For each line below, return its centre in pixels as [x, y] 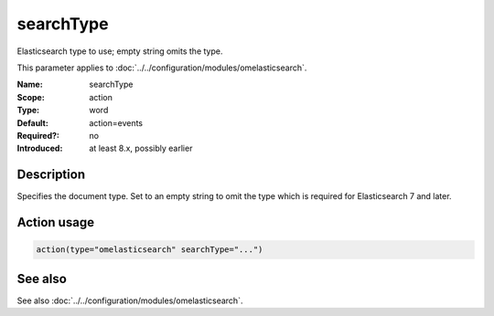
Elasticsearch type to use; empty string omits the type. [120, 51]
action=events [116, 122]
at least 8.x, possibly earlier [141, 148]
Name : [30, 84]
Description [51, 175]
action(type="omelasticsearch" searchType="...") [150, 250]
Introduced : [40, 148]
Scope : [31, 97]
